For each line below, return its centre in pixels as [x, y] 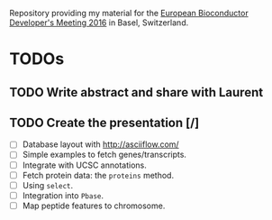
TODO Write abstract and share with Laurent [136, 92]
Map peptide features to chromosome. [94, 206]
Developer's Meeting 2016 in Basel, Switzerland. [99, 23]
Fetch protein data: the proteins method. [98, 175]
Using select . [48, 185]
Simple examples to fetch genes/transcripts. [104, 155]
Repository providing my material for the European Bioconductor [129, 13]
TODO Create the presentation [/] [104, 122]
